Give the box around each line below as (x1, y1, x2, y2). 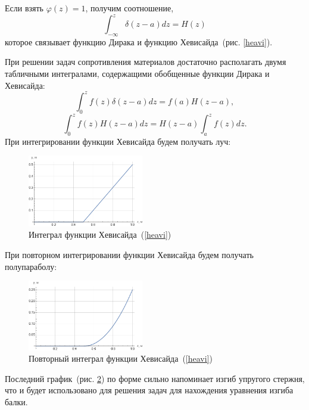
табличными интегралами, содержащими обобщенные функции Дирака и (5, 67, 270, 80)
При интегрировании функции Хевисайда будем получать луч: (5, 135, 231, 147)
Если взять (5, 2, 43, 14)
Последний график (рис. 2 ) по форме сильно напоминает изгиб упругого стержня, (5, 372, 305, 384)
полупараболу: (5, 260, 57, 272)
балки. (5, 396, 28, 408)
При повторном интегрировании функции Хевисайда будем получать (5, 249, 254, 261)
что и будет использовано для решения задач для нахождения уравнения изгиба (5, 384, 294, 396)
